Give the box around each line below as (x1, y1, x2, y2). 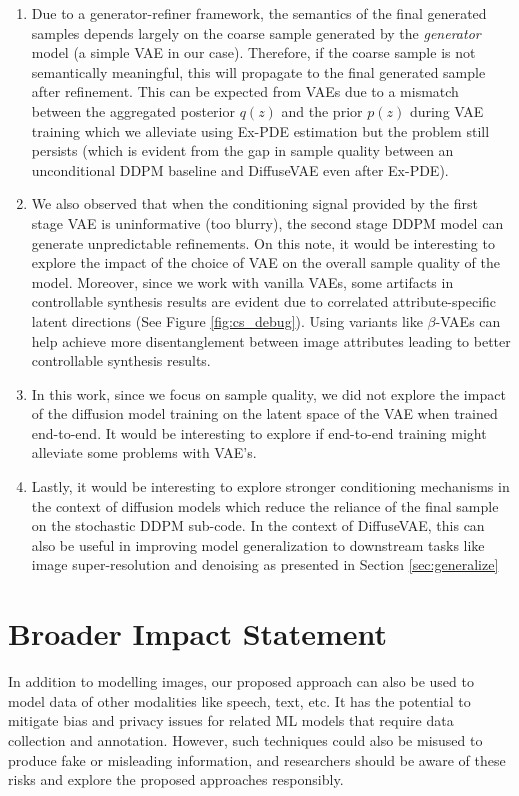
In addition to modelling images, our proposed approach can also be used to (8, 671, 474, 692)
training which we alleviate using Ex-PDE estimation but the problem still (31, 120, 490, 141)
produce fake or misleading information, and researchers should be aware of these (8, 749, 506, 770)
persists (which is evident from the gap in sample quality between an (31, 140, 454, 161)
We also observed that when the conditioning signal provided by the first (31, 193, 478, 214)
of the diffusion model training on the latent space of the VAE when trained (31, 403, 498, 424)
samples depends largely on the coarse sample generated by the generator (31, 22, 481, 43)
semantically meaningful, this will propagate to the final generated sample (31, 61, 486, 82)
